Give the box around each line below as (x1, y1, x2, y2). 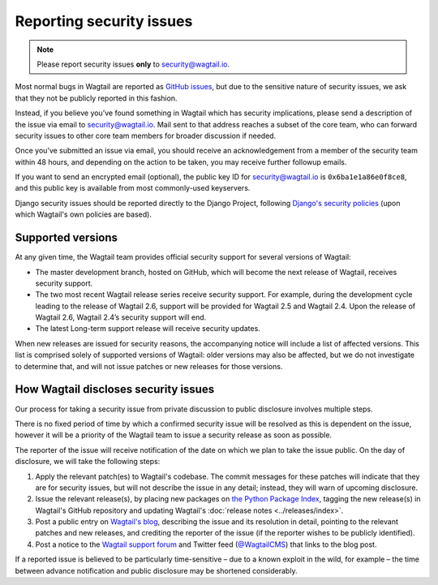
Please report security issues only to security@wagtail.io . (36, 59, 230, 69)
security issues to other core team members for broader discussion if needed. (15, 131, 277, 140)
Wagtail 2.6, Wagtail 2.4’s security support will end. (35, 312, 207, 322)
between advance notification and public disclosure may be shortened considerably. (15, 566, 298, 575)
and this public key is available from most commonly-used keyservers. (15, 183, 251, 193)
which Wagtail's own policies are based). (15, 209, 152, 219)
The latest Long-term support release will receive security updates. (35, 324, 261, 333)
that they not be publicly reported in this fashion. (15, 93, 178, 103)
